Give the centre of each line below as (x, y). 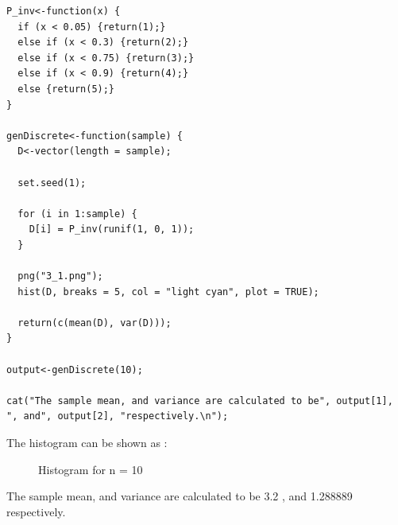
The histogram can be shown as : (87, 443)
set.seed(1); (52, 183)
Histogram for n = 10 (91, 469)
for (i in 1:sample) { (77, 214)
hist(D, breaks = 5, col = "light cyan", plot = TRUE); (168, 292)
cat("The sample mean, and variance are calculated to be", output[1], (200, 401)
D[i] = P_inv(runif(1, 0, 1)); (112, 229)
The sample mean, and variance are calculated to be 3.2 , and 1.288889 (180, 496)
